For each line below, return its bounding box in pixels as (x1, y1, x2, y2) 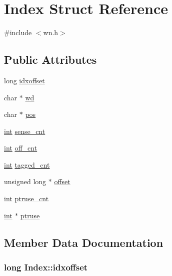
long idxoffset (4, 75, 45, 85)
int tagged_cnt (4, 159, 50, 170)
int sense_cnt (4, 125, 45, 136)
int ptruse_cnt (4, 193, 49, 204)
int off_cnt (4, 143, 37, 153)
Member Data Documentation (4, 234, 163, 250)
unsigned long (4, 176, 46, 187)
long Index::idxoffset (4, 260, 88, 273)
